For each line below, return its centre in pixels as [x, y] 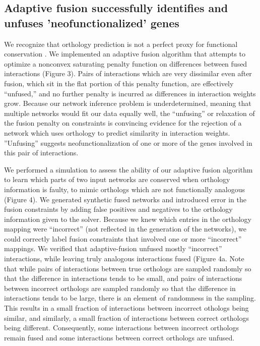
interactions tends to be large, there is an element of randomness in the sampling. [130, 298]
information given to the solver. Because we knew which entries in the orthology [128, 219]
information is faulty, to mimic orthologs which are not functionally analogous [124, 189]
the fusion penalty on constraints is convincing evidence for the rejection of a [123, 123]
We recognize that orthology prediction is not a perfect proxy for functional [121, 44]
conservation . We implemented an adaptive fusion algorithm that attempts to [125, 54]
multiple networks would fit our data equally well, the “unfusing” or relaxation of [129, 113]
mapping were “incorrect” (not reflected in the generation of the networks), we [125, 229]
